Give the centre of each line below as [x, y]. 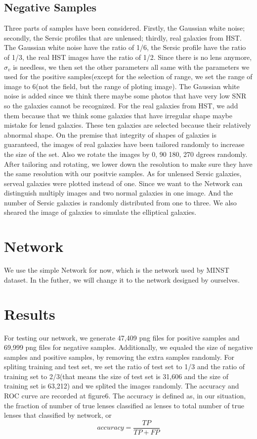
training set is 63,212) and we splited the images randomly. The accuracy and [122, 386]
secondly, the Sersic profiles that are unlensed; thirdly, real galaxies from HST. [123, 37]
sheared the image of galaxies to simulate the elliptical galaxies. [100, 212]
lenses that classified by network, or [58, 415]
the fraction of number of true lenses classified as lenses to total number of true [124, 405]
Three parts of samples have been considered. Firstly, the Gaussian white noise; [125, 28]
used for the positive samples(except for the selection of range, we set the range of [128, 76]
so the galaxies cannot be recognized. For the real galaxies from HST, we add [121, 105]
